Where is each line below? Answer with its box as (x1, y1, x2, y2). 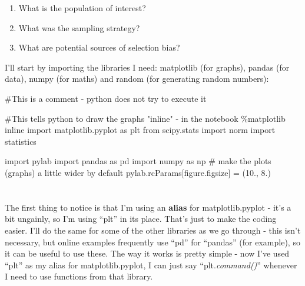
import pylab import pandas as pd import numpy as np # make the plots (5, 155, 271, 167)
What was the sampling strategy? (18, 21, 140, 34)
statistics (5, 135, 37, 147)
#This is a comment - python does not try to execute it (5, 92, 207, 104)
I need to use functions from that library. (5, 270, 153, 282)
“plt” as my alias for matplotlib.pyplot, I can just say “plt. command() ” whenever (5, 258, 297, 271)
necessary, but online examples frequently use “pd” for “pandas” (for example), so (5, 235, 300, 248)
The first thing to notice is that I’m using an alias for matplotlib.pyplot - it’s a (5, 201, 291, 213)
